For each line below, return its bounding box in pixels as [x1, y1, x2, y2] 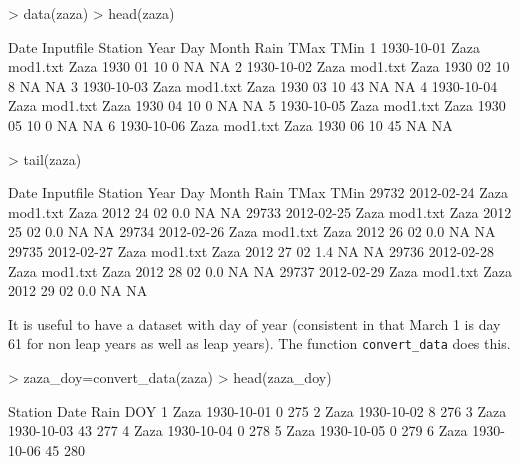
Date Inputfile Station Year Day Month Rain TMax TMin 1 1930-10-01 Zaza [8, 36, 480, 57]
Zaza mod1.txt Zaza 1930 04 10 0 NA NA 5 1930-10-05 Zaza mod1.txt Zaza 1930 [8, 95, 506, 116]
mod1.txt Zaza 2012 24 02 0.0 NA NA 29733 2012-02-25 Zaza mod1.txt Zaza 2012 [8, 201, 512, 222]
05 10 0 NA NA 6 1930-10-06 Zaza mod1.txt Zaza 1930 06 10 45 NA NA [8, 114, 453, 135]
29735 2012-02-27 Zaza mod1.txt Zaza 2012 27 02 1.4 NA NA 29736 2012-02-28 [8, 240, 495, 261]
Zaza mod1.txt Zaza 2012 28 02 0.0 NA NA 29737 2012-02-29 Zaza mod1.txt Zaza [8, 260, 512, 281]
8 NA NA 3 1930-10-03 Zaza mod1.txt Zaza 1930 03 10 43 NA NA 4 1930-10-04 [8, 75, 498, 96]
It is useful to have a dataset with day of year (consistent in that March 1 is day [8, 313, 501, 334]
